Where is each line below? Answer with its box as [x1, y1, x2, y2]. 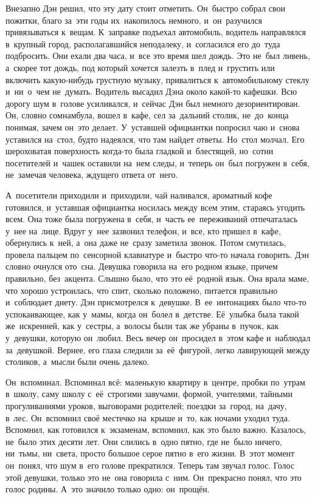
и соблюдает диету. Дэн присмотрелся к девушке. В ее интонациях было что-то [5, 296, 306, 308]
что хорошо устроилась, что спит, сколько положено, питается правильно [5, 283, 278, 296]
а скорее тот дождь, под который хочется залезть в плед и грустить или [5, 61, 275, 73]
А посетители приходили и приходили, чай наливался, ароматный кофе [5, 188, 272, 201]
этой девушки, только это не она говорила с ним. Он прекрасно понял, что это [5, 470, 302, 483]
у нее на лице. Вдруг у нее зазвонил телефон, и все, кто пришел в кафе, [5, 224, 281, 237]
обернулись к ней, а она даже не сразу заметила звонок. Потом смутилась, [5, 236, 286, 249]
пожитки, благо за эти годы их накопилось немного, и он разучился [5, 13, 262, 26]
